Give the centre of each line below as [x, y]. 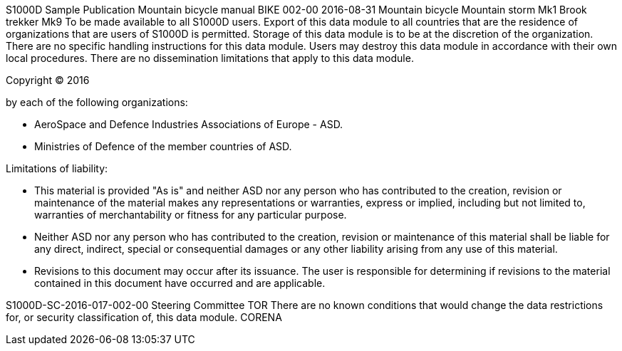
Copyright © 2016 [48, 80]
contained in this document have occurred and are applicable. [180, 283]
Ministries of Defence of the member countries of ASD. [163, 146]
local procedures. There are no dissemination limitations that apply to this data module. [210, 58]
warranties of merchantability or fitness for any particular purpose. [191, 215]
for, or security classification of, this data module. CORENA [144, 317]
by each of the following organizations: [97, 102]
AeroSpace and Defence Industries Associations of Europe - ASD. [189, 124]
